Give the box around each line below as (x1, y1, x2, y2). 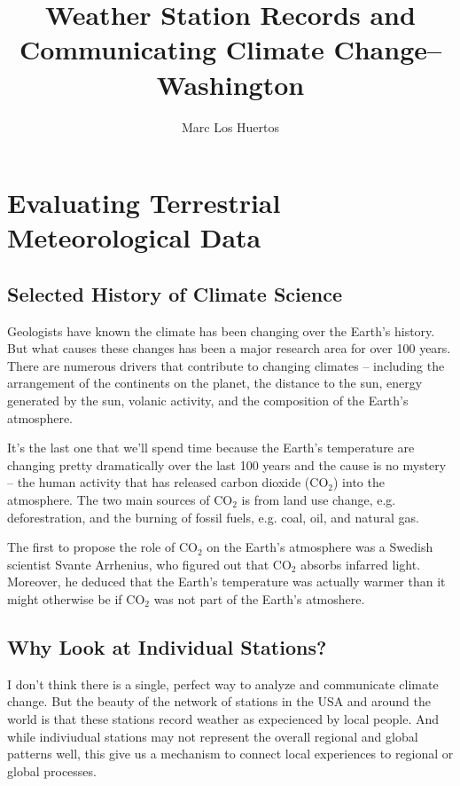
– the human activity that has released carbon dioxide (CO (7, 473, 329, 491)
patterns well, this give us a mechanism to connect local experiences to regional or (7, 744, 454, 763)
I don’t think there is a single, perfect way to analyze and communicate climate (7, 674, 439, 693)
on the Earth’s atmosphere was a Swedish (207, 538, 433, 556)
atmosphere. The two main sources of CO (7, 491, 233, 509)
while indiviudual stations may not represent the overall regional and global (7, 727, 418, 745)
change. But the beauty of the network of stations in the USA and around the (7, 692, 432, 711)
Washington (156, 66, 305, 102)
